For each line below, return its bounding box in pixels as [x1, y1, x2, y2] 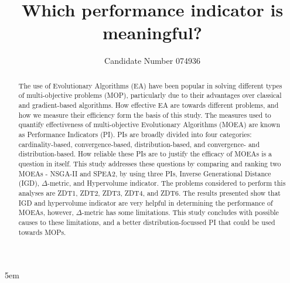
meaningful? [103, 21, 202, 45]
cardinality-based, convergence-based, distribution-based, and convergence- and [18, 139, 260, 149]
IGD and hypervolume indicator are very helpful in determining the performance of [18, 197, 273, 207]
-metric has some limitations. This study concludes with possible [81, 207, 279, 217]
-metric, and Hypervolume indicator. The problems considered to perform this [47, 178, 286, 188]
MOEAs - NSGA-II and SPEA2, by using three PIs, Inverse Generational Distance [18, 168, 271, 178]
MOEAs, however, [18, 207, 74, 217]
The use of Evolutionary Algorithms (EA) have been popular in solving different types [18, 80, 282, 90]
